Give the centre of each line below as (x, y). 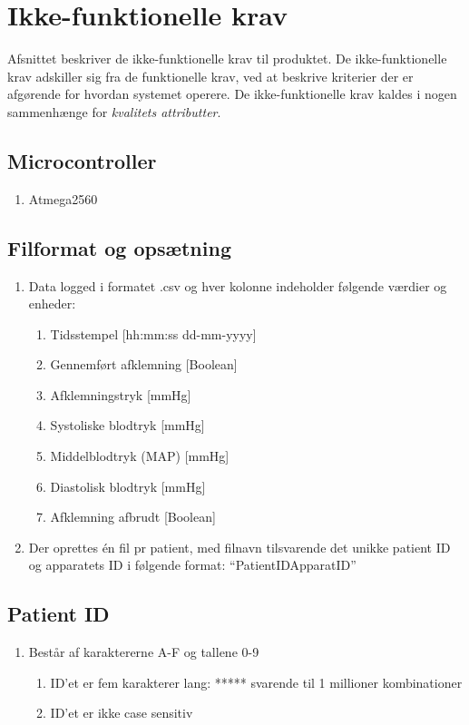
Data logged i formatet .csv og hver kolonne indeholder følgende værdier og (238, 285)
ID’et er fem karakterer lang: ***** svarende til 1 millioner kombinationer (256, 682)
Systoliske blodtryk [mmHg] (127, 425)
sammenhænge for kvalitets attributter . (114, 111)
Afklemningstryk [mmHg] (121, 394)
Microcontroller (82, 160)
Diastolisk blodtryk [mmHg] (128, 486)
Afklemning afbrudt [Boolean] (133, 517)
